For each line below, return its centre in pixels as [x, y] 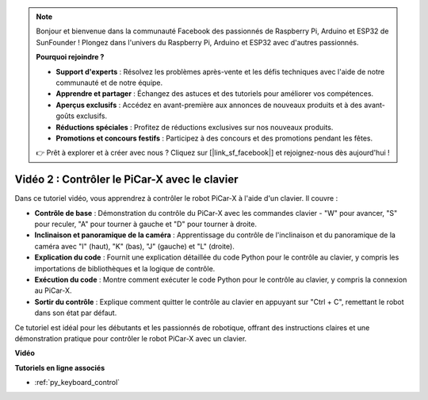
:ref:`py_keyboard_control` [77, 383]
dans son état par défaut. [76, 313]
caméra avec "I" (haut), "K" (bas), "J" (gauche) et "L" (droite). [135, 246]
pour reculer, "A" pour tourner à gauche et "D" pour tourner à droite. [146, 224]
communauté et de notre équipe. [109, 83]
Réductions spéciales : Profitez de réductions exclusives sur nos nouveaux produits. [195, 127]
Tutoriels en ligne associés [60, 367]
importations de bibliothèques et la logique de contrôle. [125, 268]
